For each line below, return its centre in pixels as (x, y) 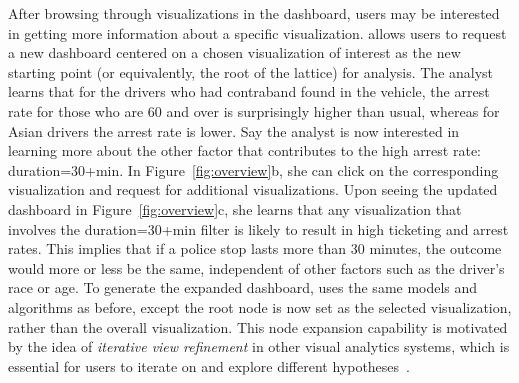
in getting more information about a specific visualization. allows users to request (257, 32)
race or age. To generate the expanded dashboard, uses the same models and (243, 287)
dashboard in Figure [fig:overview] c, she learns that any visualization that (235, 208)
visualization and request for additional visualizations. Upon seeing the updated (253, 189)
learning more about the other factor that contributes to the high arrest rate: (244, 150)
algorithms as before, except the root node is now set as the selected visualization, (260, 306)
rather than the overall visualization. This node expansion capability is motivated (258, 326)
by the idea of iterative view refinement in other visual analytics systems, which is (259, 346)
